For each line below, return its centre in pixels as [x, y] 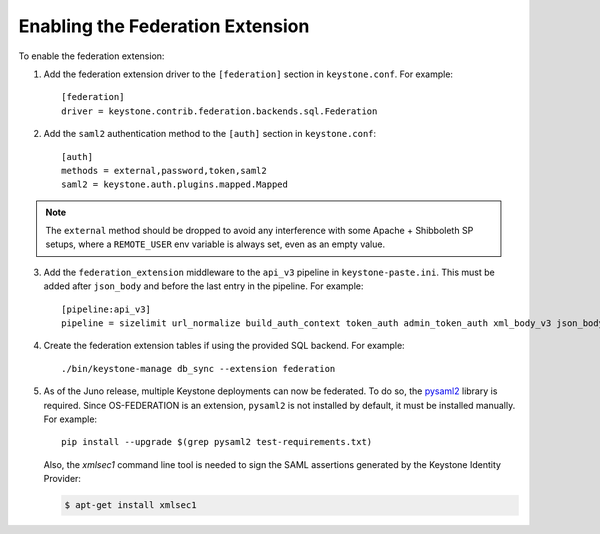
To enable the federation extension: [91, 56]
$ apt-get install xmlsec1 [130, 505]
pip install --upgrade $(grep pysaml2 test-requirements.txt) [217, 442]
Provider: [62, 479]
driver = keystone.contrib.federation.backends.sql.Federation [219, 111]
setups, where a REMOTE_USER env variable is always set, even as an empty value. [215, 244]
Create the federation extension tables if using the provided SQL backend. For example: [224, 346]
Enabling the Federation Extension [164, 26]
